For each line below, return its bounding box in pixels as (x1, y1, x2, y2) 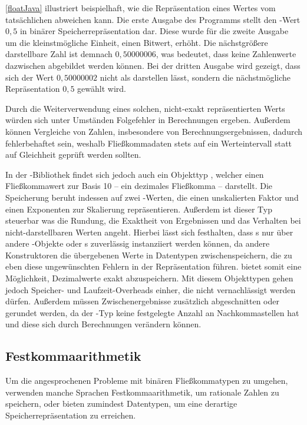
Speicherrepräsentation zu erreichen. (5, 409, 136, 421)
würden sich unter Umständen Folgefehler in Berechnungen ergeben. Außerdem (5, 114, 291, 126)
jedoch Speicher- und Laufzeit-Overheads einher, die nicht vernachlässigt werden (5, 283, 296, 295)
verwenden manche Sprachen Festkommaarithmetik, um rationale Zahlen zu (5, 386, 279, 398)
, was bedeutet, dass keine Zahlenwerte (156, 48, 296, 60)
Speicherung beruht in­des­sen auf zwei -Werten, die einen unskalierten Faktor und (5, 191, 299, 203)
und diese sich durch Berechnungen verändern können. (5, 318, 202, 330)
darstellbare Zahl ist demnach (5, 48, 113, 60)
